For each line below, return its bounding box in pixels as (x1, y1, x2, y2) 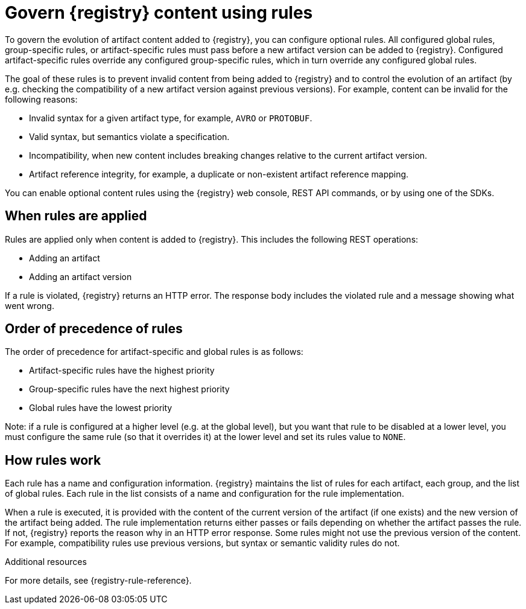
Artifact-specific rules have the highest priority (29, 365, 215, 376)
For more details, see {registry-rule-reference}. (5, 575, 192, 586)
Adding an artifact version (29, 271, 132, 282)
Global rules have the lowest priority (29, 403, 173, 413)
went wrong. (5, 300, 54, 311)
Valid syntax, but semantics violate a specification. (29, 131, 230, 142)
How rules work (5, 452, 101, 468)
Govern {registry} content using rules (5, 2, 313, 23)
